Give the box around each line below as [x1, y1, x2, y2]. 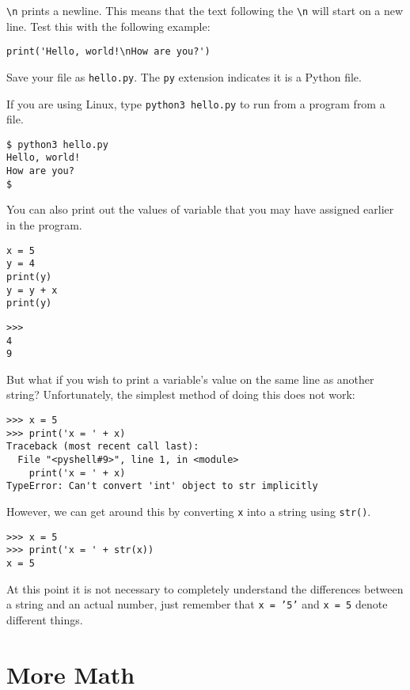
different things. [6, 611, 83, 627]
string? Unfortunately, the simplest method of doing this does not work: [6, 386, 355, 403]
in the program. [6, 217, 82, 233]
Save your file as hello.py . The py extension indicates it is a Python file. [6, 68, 362, 85]
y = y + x [6, 284, 58, 296]
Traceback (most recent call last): [6, 441, 199, 453]
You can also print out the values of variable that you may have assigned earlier [6, 201, 394, 218]
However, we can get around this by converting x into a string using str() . [6, 503, 371, 519]
